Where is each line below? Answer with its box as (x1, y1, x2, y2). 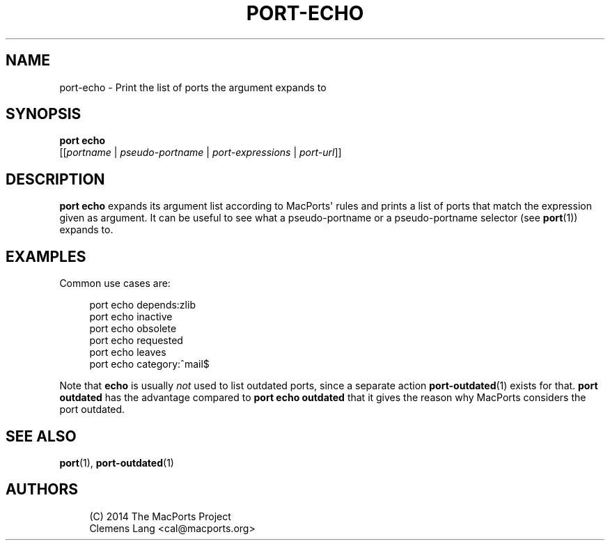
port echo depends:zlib (89, 299, 196, 311)
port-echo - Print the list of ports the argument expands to (59, 81, 327, 93)
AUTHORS (6, 481, 79, 499)
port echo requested (89, 334, 183, 347)
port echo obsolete (89, 322, 177, 335)
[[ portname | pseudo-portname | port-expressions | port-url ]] (59, 146, 342, 159)
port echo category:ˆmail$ (89, 358, 210, 370)
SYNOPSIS (6, 105, 81, 123)
